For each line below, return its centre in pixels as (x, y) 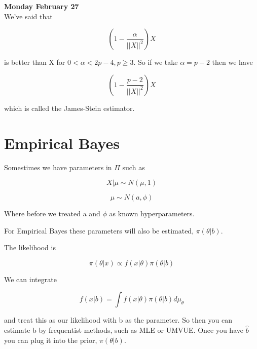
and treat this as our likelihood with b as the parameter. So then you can (118, 320)
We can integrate (30, 279)
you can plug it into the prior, (51, 340)
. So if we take (156, 62)
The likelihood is (30, 247)
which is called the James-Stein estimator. (69, 108)
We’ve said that (28, 16)
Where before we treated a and (52, 214)
